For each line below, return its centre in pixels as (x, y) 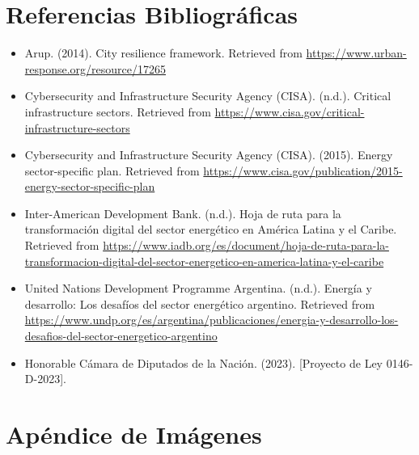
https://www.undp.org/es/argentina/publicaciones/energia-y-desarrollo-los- (212, 320)
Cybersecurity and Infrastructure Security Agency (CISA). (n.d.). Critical (208, 96)
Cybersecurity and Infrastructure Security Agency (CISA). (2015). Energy (209, 155)
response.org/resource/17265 (95, 68)
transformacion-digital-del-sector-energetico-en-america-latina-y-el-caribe (204, 261)
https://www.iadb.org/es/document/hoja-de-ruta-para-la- (246, 245)
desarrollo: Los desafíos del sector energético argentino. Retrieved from (200, 303)
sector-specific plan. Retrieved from (112, 170)
